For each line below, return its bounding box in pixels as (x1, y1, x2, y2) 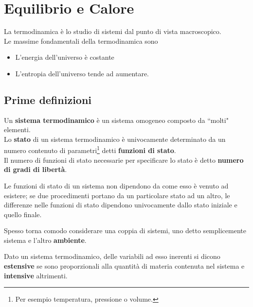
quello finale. (4, 209, 42, 219)
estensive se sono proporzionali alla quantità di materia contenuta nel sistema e (4, 261, 245, 271)
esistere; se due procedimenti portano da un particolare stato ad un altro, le (4, 190, 230, 200)
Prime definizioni (4, 92, 92, 107)
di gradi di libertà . (4, 164, 67, 174)
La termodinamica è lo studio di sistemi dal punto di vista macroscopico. (4, 26, 221, 36)
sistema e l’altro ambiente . (4, 235, 87, 245)
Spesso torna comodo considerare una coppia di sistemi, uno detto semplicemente (4, 225, 246, 236)
